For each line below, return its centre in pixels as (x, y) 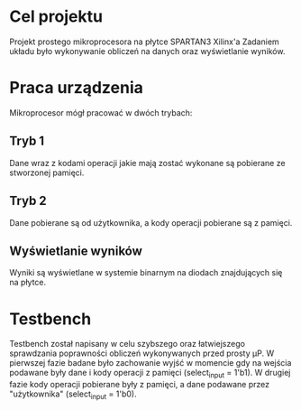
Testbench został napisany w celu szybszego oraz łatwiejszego (128, 344)
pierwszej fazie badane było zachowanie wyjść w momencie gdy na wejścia (150, 363)
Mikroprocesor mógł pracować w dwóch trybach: (101, 112)
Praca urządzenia (77, 88)
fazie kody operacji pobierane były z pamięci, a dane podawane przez (140, 385)
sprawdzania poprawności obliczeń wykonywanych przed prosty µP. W (142, 353)
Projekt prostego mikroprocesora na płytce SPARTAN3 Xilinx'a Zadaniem (144, 42)
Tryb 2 (28, 201)
